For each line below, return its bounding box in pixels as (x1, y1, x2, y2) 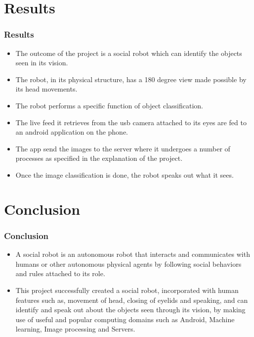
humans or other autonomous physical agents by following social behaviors (15, 258, 242, 269)
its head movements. (15, 84, 78, 94)
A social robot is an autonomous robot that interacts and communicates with (15, 249, 250, 259)
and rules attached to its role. (15, 268, 105, 279)
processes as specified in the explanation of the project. (15, 153, 183, 163)
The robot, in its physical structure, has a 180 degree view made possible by (15, 74, 247, 84)
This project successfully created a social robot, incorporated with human (15, 285, 239, 295)
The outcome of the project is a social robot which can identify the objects (15, 48, 242, 58)
